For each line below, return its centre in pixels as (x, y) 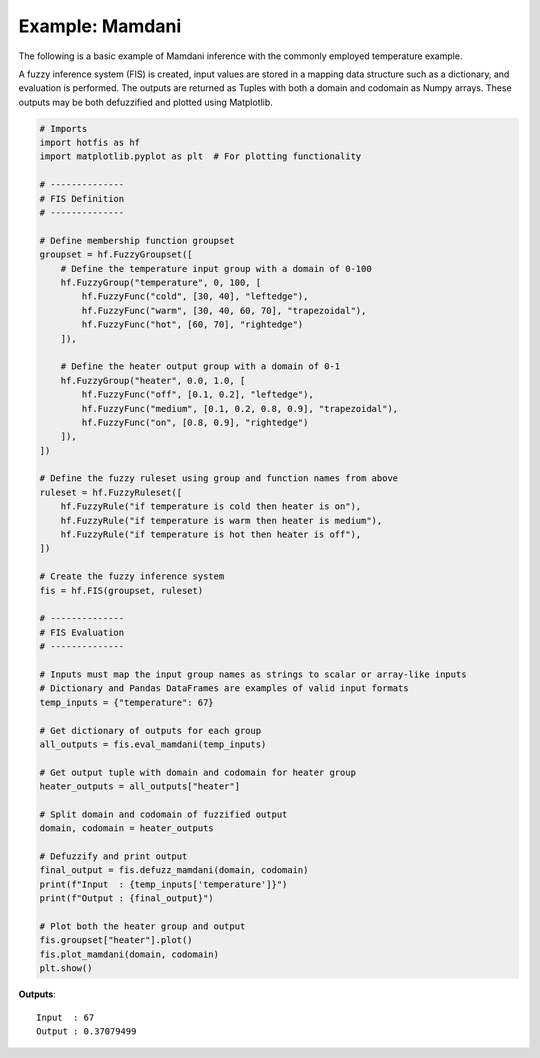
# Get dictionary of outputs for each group (150, 730)
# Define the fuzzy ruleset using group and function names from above (219, 478)
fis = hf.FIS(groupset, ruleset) (121, 590)
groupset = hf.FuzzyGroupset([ (116, 254)
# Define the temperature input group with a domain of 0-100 (216, 268)
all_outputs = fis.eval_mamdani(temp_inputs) (153, 744)
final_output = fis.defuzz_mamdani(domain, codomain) (174, 870)
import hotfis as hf (89, 143)
